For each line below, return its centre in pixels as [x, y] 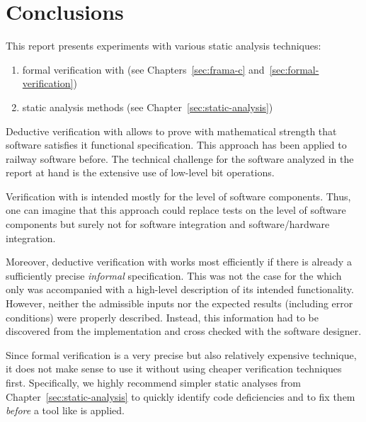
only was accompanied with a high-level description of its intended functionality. [180, 289]
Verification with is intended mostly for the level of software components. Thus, [178, 196]
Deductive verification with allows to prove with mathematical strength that [171, 131]
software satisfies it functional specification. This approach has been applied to [176, 145]
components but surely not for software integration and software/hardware [168, 224]
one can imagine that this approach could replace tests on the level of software [176, 210]
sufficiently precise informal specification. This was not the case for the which [174, 275]
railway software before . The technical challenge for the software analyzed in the [180, 158]
